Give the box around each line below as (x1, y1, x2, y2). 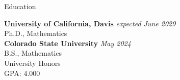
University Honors (4, 57, 61, 68)
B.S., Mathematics (4, 48, 62, 58)
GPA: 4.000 (4, 67, 40, 78)
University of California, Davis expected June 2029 (4, 18, 176, 28)
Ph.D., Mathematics (4, 28, 67, 38)
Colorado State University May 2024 (4, 37, 131, 48)
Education (4, 1, 36, 11)
